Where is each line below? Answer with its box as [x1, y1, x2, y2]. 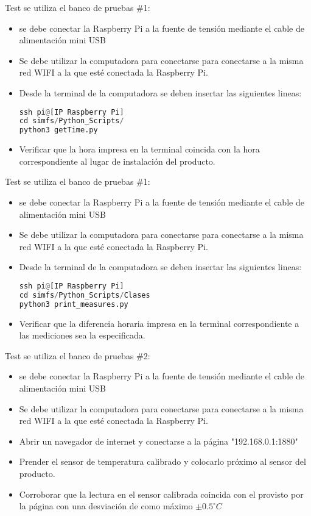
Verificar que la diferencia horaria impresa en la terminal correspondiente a [19, 317, 299, 329]
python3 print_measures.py [19, 299, 128, 309]
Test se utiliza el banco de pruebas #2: [5, 349, 150, 362]
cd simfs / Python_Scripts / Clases [19, 290, 150, 299]
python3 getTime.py [19, 126, 98, 135]
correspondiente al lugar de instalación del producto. [19, 154, 215, 167]
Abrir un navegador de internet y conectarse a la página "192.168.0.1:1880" [19, 434, 298, 447]
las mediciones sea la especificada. [19, 329, 145, 342]
